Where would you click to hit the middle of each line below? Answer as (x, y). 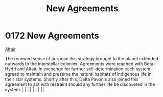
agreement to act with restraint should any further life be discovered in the (80, 84)
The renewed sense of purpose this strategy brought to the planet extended (82, 58)
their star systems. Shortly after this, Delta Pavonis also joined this (72, 79)
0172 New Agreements (52, 36)
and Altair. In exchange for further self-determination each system (84, 69)
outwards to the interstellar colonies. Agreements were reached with (74, 64)
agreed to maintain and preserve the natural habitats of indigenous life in (78, 74)
